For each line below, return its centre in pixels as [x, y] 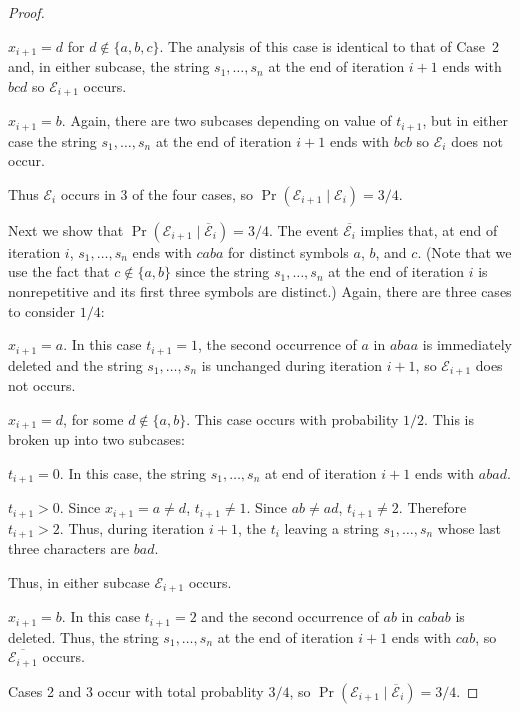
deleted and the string [75, 364]
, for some [93, 418]
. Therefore [432, 507]
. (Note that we [464, 251]
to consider [42, 310]
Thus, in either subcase [79, 581]
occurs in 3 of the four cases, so [156, 193]
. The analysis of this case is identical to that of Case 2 [329, 45]
